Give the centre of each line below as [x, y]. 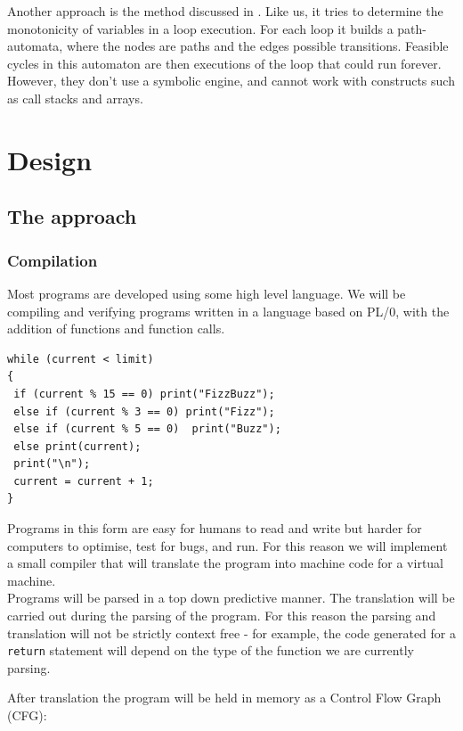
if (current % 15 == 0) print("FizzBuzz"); [144, 394]
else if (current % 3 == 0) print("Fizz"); [144, 411]
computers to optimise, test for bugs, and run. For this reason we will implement [227, 545]
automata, [35, 46]
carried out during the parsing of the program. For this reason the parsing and [222, 616]
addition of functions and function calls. [116, 329]
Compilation [53, 260]
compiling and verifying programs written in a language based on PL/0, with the [228, 311]
